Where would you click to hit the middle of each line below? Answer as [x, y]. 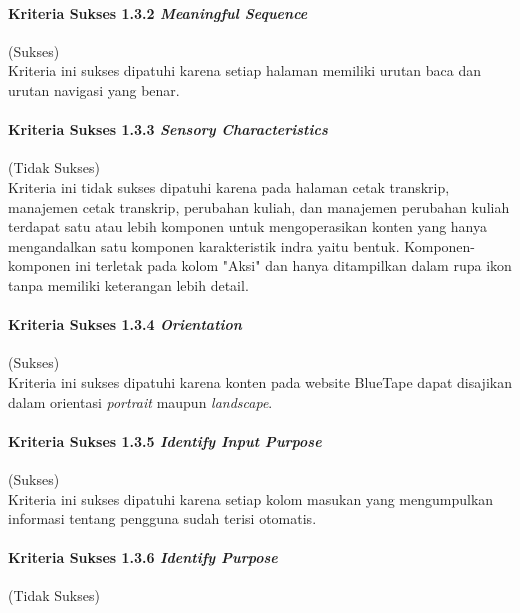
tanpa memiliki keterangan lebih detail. [128, 284]
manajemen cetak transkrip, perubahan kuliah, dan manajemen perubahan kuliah [259, 206]
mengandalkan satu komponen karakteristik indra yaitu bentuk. [204, 245]
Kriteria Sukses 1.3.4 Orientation [125, 324]
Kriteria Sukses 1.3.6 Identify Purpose [143, 557]
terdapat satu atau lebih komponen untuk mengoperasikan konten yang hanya [248, 226]
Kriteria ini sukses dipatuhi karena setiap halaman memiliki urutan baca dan [245, 70]
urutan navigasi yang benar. [94, 89]
